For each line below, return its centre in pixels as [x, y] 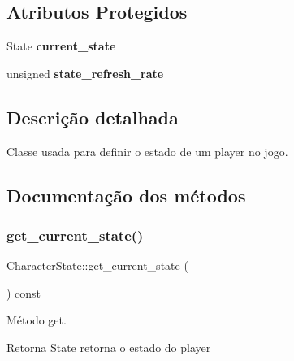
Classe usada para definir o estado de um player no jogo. [147, 151]
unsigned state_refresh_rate [85, 73]
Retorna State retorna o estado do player [109, 347]
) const [24, 292]
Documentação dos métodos [126, 195]
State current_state [61, 46]
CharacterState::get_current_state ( [97, 265]
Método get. [37, 320]
